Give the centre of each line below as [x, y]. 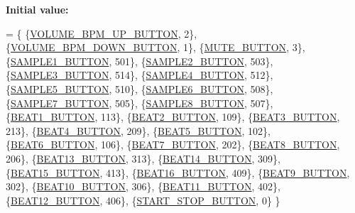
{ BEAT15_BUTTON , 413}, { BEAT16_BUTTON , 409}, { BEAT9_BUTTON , [178, 172]
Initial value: [37, 9]
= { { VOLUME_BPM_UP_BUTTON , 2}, [102, 33]
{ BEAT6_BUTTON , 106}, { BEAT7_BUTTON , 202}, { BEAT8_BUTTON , [173, 144]
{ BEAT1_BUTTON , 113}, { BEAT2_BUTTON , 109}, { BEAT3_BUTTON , [173, 117]
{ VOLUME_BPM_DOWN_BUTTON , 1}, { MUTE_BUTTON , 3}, [155, 47]
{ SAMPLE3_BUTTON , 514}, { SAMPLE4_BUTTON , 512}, [140, 75]
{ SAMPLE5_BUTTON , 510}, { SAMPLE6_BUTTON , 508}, [140, 88]
